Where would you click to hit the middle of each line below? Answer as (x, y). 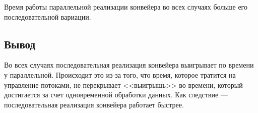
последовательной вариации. (48, 16)
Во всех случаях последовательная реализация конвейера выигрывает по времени (129, 65)
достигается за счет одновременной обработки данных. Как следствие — (116, 95)
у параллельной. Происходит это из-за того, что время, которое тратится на (120, 74)
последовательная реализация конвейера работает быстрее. (94, 104)
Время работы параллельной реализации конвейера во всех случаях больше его (126, 7)
